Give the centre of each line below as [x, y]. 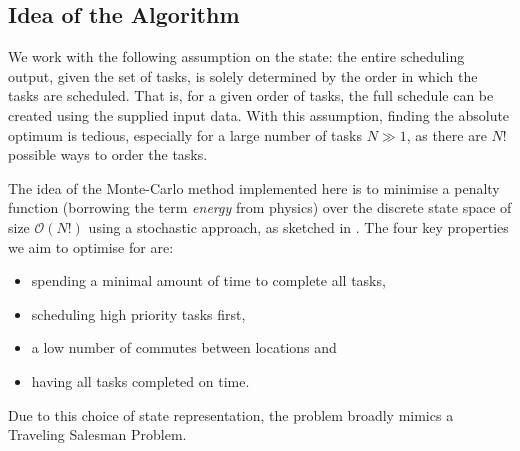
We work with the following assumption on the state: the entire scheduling [236, 56]
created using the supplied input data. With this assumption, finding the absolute [259, 114]
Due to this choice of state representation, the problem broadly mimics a [231, 414]
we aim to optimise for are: [91, 246]
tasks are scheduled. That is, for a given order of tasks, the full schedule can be [251, 95]
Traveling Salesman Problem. [97, 434]
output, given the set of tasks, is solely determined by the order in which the [243, 75]
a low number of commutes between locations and [184, 347]
